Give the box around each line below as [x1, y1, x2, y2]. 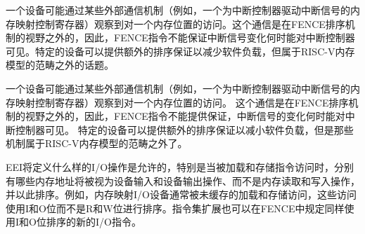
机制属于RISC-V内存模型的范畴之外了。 [6, 136, 188, 151]
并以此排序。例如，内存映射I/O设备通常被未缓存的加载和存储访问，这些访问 [6, 187, 357, 202]
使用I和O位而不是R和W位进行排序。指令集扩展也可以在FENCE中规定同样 [6, 200, 345, 215]
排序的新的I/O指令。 [46, 214, 141, 229]
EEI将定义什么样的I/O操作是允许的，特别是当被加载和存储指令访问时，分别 [6, 159, 354, 174]
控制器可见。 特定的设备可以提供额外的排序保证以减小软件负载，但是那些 [15, 122, 354, 137]
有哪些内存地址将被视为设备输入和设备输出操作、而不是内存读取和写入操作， [6, 173, 360, 188]
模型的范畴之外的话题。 [6, 57, 114, 72]
